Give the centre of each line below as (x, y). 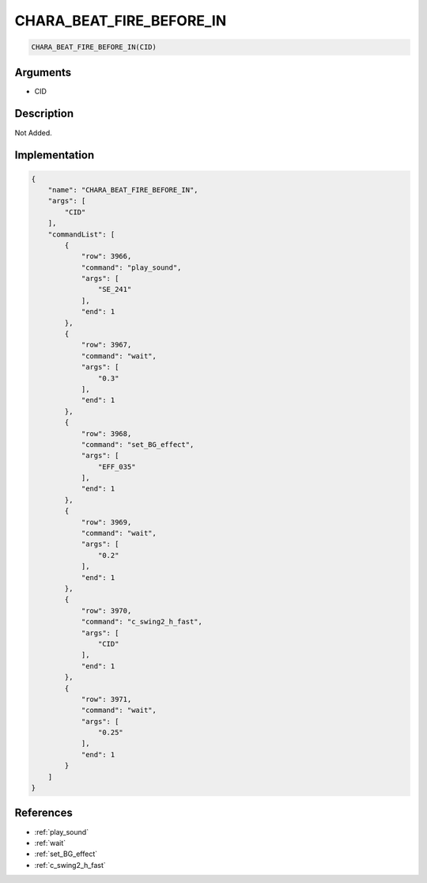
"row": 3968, (106, 434)
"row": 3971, (106, 699)
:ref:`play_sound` (62, 832)
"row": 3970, (106, 610)
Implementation (55, 155)
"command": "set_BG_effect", (138, 444)
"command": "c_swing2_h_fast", (142, 622)
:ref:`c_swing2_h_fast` (70, 865)
